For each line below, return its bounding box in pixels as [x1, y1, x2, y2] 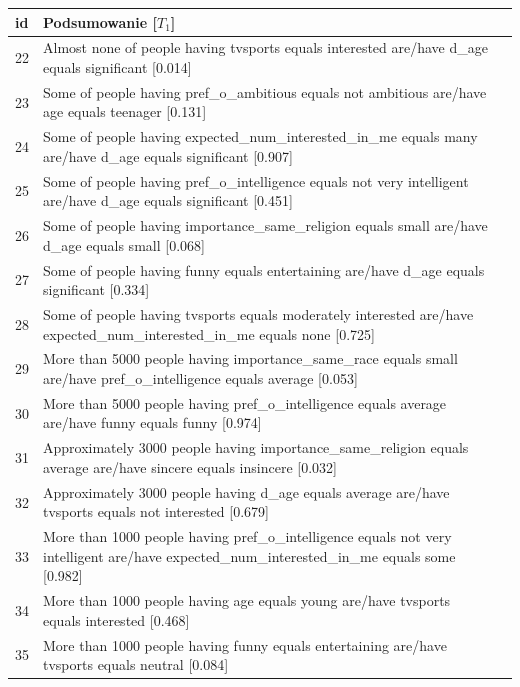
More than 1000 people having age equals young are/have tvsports [43, 590, 451, 611]
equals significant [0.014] [43, 56, 192, 77]
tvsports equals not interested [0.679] [43, 501, 269, 522]
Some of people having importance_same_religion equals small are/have [43, 215, 488, 236]
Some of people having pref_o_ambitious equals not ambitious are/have [43, 81, 487, 102]
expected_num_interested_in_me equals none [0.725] [43, 323, 375, 344]
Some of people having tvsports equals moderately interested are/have [43, 303, 474, 324]
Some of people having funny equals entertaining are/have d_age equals [43, 259, 485, 280]
